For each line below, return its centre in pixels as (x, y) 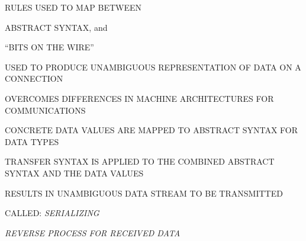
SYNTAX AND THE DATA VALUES (74, 173)
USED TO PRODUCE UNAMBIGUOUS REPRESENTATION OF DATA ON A (153, 67)
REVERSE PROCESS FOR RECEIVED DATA (93, 232)
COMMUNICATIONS (45, 110)
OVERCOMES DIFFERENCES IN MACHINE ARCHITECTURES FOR (139, 98)
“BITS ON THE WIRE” (49, 47)
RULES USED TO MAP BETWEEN (73, 7)
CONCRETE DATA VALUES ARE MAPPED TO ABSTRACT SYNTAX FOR (152, 130)
